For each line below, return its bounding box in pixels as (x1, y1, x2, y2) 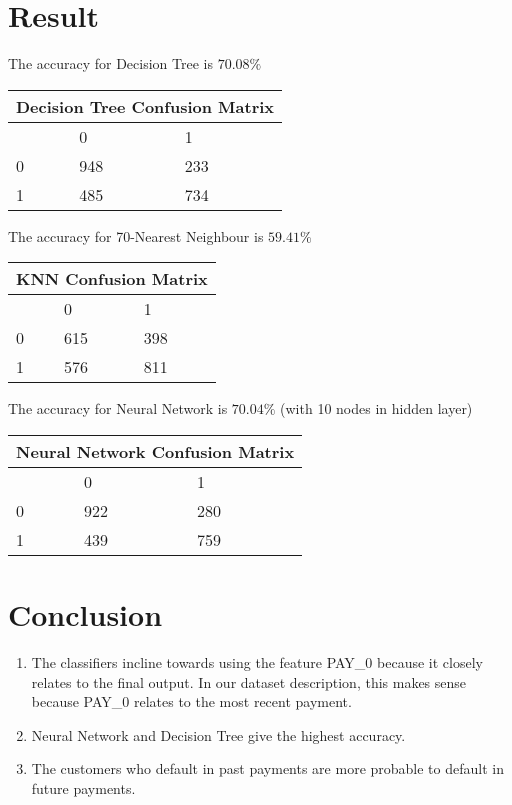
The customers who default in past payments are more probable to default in (31, 758, 504, 779)
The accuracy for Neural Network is (8, 398, 228, 419)
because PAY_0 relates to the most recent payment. (31, 691, 352, 712)
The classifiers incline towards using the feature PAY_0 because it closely (31, 652, 483, 673)
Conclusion (8, 594, 163, 635)
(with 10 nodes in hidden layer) (280, 398, 473, 419)
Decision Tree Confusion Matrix (16, 94, 275, 118)
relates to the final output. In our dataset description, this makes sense (31, 671, 467, 692)
